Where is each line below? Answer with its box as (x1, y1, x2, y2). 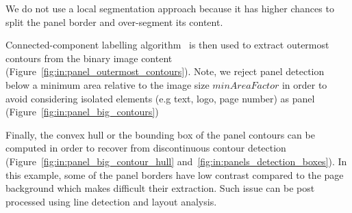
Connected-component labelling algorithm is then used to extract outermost (5, 38, 329, 52)
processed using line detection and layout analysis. (5, 194, 217, 208)
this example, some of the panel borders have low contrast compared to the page (5, 167, 344, 182)
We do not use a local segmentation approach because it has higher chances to (5, 1, 334, 15)
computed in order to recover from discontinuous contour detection (5, 141, 286, 155)
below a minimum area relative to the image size (5, 77, 210, 91)
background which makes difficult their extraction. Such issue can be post (5, 181, 315, 195)
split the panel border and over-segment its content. (5, 14, 223, 29)
